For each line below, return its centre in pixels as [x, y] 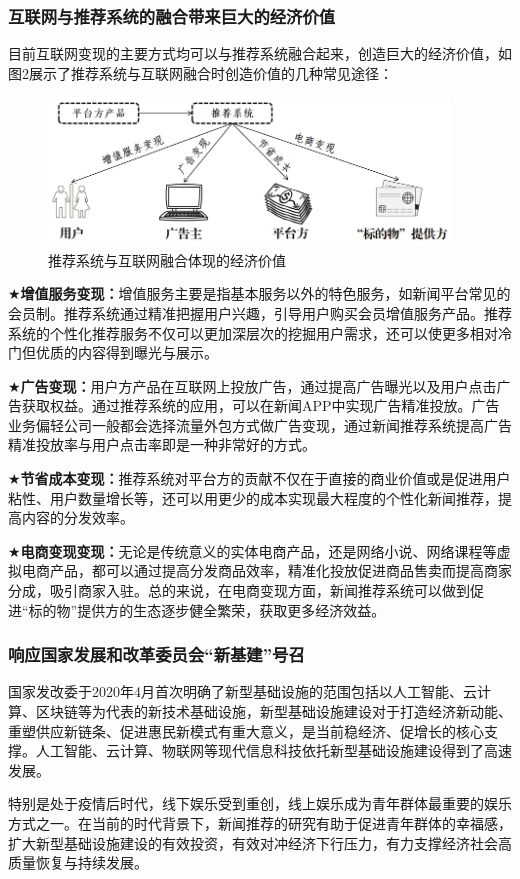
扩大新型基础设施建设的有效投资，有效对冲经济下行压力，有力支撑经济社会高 [260, 842]
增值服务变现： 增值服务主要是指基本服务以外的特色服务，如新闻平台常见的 [265, 293]
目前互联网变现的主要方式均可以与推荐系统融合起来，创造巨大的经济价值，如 [260, 53]
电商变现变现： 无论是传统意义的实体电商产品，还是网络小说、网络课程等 [258, 550]
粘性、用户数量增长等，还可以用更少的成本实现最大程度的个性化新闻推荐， [253, 497]
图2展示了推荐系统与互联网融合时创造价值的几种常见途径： [200, 72]
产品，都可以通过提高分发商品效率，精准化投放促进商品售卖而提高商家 [280, 570]
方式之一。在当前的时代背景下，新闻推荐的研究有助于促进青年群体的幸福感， [260, 823]
